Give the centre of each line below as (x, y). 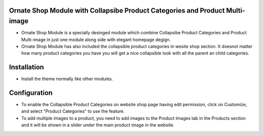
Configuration (31, 93)
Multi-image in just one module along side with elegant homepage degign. (96, 40)
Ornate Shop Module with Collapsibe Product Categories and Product (117, 11)
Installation (26, 67)
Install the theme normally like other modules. (67, 79)
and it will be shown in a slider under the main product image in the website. (98, 125)
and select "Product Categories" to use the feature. (73, 111)
